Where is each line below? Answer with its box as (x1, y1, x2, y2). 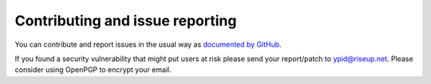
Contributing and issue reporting (14, 12, 237, 29)
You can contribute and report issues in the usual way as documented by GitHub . (14, 40, 283, 49)
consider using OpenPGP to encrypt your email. (14, 65, 172, 74)
